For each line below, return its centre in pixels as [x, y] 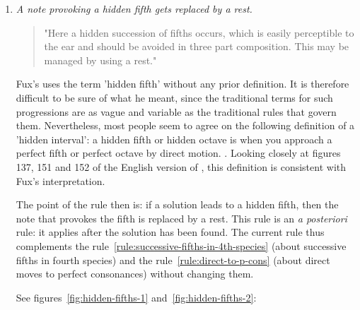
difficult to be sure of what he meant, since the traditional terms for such [174, 97]
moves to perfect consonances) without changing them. [135, 274]
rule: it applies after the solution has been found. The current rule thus [170, 232]
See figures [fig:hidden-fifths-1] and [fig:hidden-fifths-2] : [136, 297]
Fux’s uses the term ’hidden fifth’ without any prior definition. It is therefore [182, 84]
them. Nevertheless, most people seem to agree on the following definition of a [185, 125]
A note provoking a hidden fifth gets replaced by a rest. [134, 8]
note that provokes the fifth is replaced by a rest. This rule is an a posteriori [181, 218]
